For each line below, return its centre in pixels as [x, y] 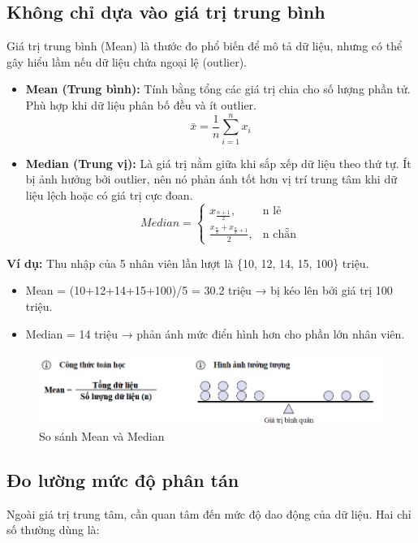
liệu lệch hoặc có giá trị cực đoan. [109, 194]
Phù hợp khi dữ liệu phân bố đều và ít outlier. [141, 104]
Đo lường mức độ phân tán [123, 479]
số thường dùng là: [53, 530]
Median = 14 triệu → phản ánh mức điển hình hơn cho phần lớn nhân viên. [215, 333]
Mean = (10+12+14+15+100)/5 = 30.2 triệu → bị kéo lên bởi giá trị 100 [209, 290]
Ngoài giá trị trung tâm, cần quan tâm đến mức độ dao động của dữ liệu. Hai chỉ [209, 513]
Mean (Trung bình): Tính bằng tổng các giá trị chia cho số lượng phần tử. [218, 89]
